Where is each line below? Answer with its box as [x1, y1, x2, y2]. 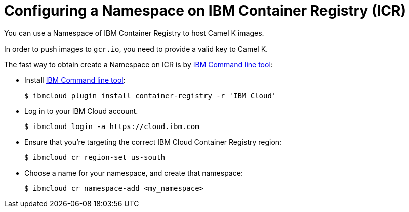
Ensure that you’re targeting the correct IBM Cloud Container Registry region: [24, 137, 282, 146]
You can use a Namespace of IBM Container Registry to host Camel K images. [4, 28, 264, 37]
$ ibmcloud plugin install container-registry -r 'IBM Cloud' [24, 91, 276, 100]
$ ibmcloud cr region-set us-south [24, 153, 166, 161]
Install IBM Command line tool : [24, 75, 126, 84]
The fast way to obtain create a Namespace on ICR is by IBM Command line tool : [4, 60, 273, 69]
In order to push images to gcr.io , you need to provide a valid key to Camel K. [4, 44, 268, 53]
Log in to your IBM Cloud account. [24, 106, 138, 115]
